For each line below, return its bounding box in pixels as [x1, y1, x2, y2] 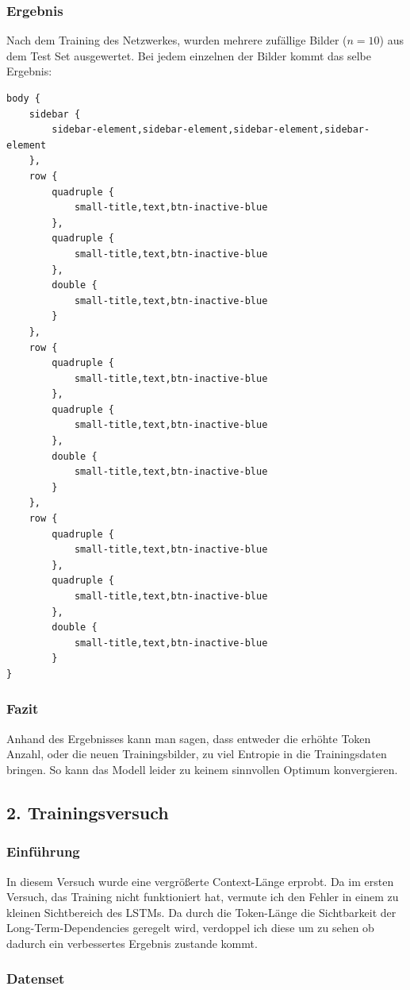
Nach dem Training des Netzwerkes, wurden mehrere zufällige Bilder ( [6, 32, 347, 48]
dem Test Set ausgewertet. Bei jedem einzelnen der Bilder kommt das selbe [6, 47, 371, 64]
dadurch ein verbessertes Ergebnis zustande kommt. [6, 934, 258, 951]
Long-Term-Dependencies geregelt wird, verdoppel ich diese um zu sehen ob [6, 919, 374, 936]
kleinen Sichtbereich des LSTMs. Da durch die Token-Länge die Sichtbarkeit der [6, 903, 397, 920]
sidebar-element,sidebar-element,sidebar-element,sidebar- [52, 124, 370, 136]
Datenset [6, 969, 65, 988]
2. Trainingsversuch [6, 799, 169, 824]
